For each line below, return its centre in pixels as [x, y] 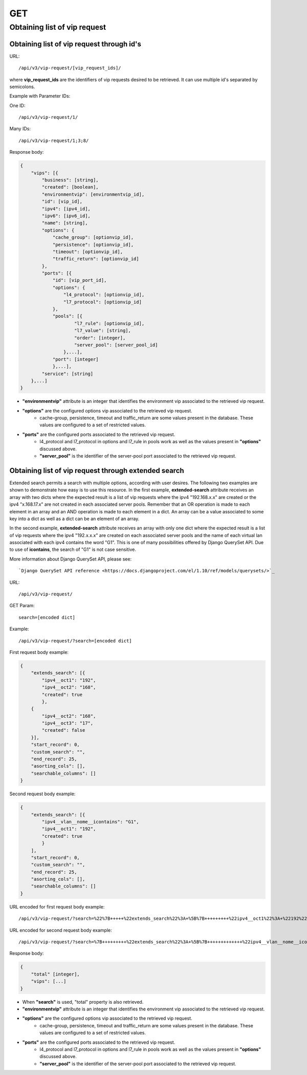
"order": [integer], [100, 338]
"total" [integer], [56, 974]
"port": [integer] [76, 359]
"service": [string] [68, 374]
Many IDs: [20, 129]
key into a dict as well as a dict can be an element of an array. [74, 519]
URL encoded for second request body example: [61, 930]
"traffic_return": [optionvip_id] [96, 259]
